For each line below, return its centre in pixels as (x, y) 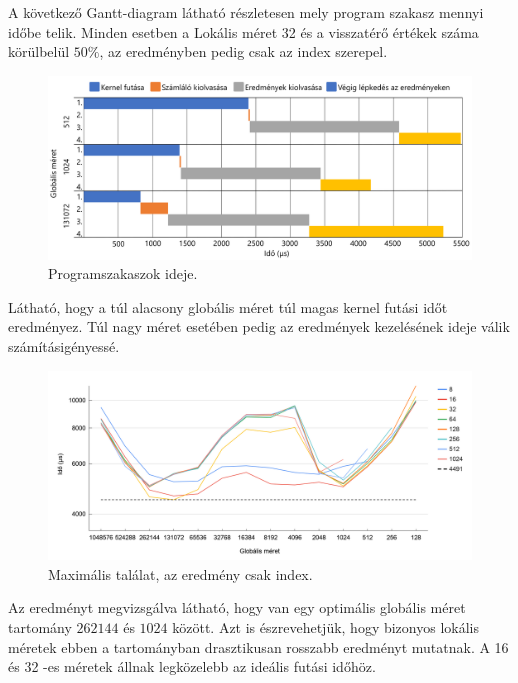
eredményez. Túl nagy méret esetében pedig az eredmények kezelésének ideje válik (259, 326)
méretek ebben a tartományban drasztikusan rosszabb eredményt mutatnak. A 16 (258, 646)
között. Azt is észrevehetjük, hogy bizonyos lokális (325, 627)
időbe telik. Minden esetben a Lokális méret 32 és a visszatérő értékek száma (243, 31)
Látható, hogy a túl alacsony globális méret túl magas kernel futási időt (228, 306)
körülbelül (39, 51)
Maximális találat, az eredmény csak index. (180, 573)
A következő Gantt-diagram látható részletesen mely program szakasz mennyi (246, 12)
